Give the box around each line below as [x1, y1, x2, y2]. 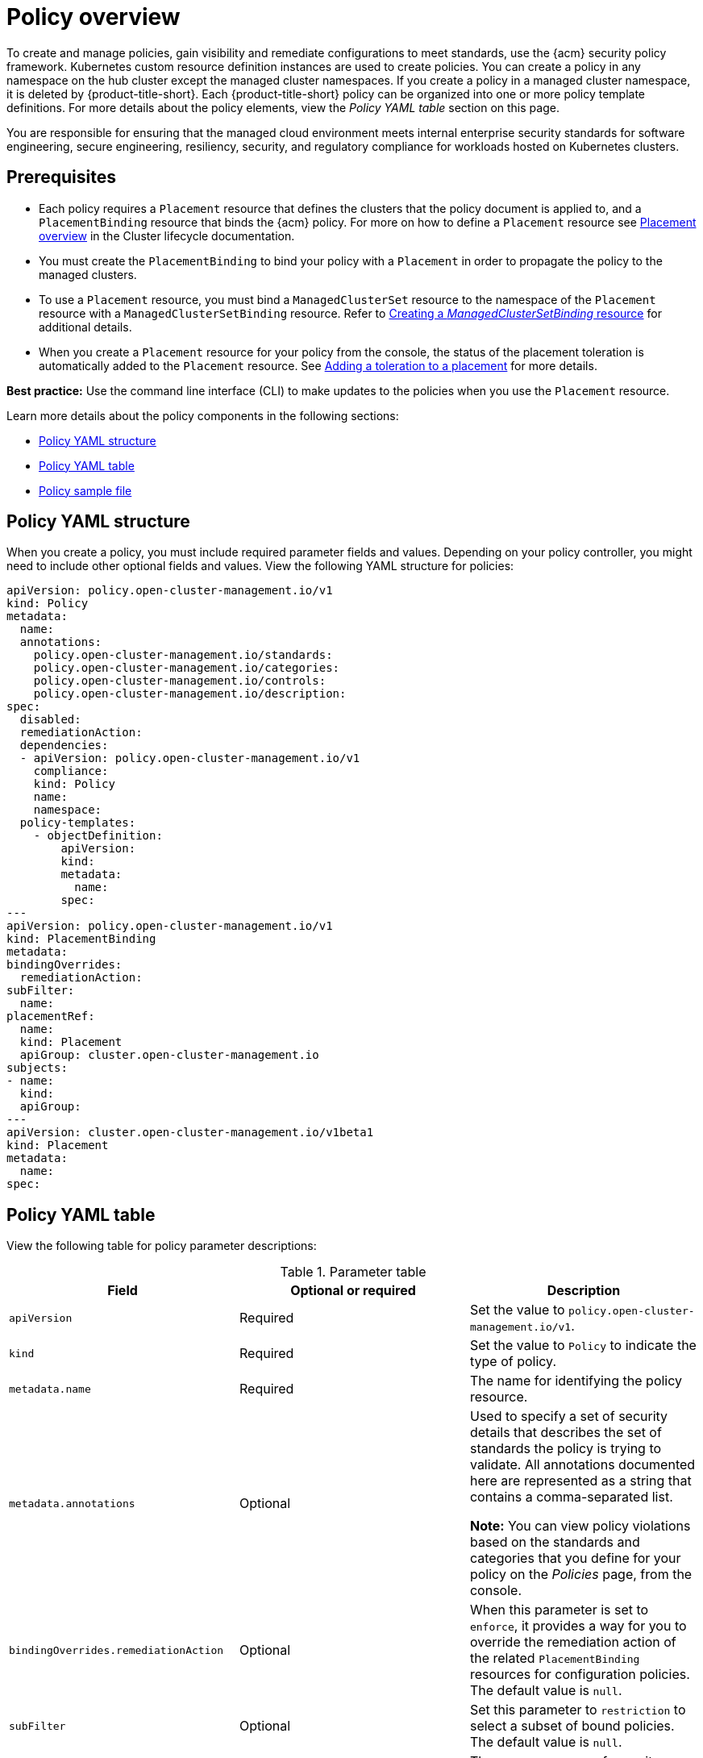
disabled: [19, 713, 81, 727]
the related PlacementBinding [469, 1650, 640, 1667]
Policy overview [6, 3, 181, 31]
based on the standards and [469, 1534, 640, 1551]
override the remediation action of [469, 1634, 676, 1651]
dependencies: [19, 739, 109, 752]
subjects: [6, 1061, 68, 1075]
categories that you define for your [469, 1550, 681, 1567]
